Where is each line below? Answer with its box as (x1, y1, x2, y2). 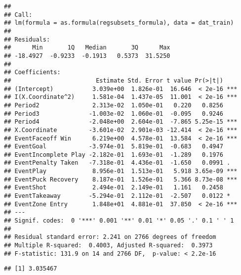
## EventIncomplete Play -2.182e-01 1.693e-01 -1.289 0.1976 (4, 151, 223, 158)
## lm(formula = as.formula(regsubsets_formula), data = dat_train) (4, 19, 234, 27)
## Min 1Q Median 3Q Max (4, 44, 170, 51)
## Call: (4, 11, 33, 18)
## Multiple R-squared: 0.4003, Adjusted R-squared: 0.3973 (4, 242, 213, 249)
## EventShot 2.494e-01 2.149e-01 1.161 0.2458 (4, 184, 223, 191)
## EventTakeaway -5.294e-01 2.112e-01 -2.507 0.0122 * (4, 192, 231, 200)
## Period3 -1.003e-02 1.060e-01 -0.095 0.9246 (4, 110, 223, 117)
